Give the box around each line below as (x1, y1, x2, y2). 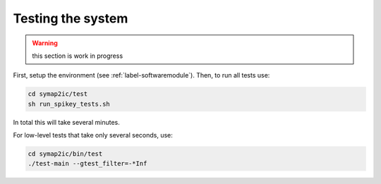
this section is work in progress (32, 51, 123, 60)
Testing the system (13, 11, 128, 26)
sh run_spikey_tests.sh (28, 99, 111, 108)
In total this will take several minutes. (13, 118, 120, 126)
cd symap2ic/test (28, 90, 88, 98)
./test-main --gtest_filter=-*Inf (28, 159, 147, 168)
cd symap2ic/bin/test (28, 150, 103, 158)
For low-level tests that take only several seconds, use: (13, 131, 173, 140)
